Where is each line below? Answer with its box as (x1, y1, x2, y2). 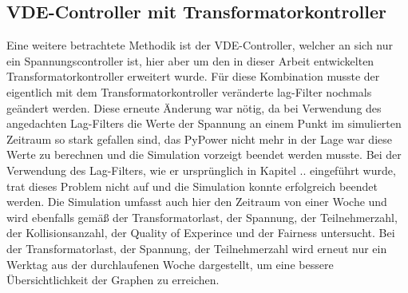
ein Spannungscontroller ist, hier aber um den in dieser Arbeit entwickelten (6, 52, 374, 69)
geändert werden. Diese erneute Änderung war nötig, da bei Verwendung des (6, 99, 382, 116)
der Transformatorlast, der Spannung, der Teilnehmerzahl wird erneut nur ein (6, 240, 387, 256)
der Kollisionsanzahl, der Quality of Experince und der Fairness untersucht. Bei (6, 224, 395, 241)
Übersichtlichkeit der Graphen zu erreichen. (6, 271, 220, 288)
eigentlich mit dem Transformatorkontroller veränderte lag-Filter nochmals (6, 83, 372, 100)
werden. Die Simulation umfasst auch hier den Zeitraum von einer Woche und (6, 193, 387, 210)
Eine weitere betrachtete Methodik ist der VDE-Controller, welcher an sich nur (6, 37, 393, 53)
